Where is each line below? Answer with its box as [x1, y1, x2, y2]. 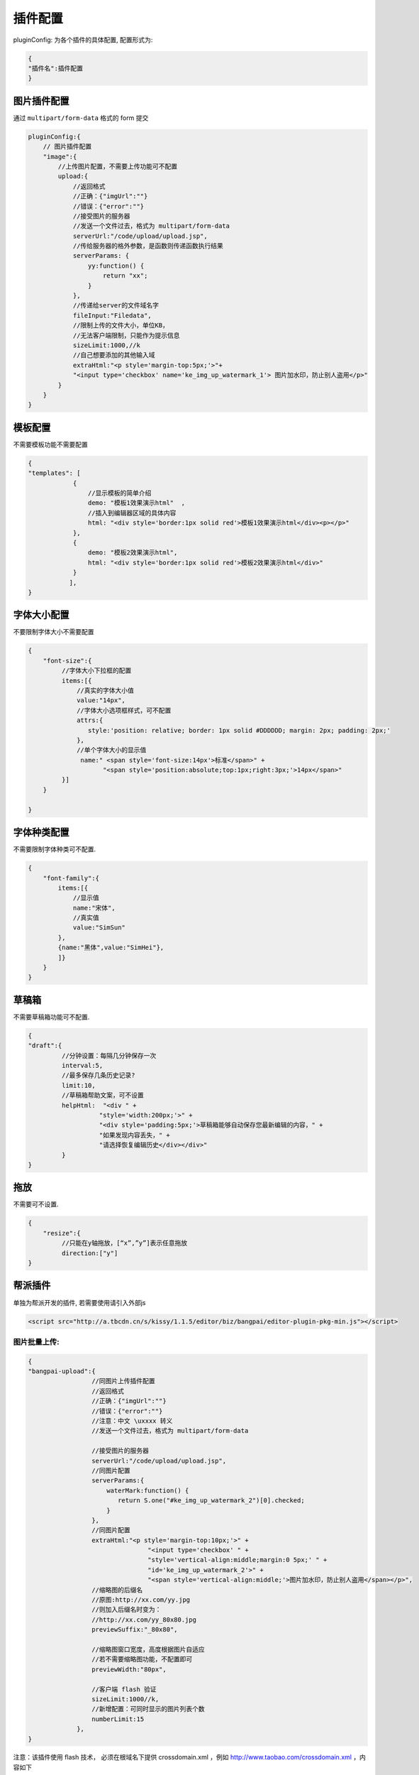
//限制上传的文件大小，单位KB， [72, 322, 169, 329]
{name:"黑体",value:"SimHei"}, [57, 944, 164, 951]
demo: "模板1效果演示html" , [87, 499, 186, 507]
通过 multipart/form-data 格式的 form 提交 [13, 114, 149, 122]
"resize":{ [43, 1229, 81, 1237]
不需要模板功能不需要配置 [13, 440, 88, 449]
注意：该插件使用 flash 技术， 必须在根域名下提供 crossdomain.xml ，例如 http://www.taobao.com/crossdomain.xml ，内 [13, 1753, 367, 1762]
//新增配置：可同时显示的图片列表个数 [91, 1705, 205, 1713]
